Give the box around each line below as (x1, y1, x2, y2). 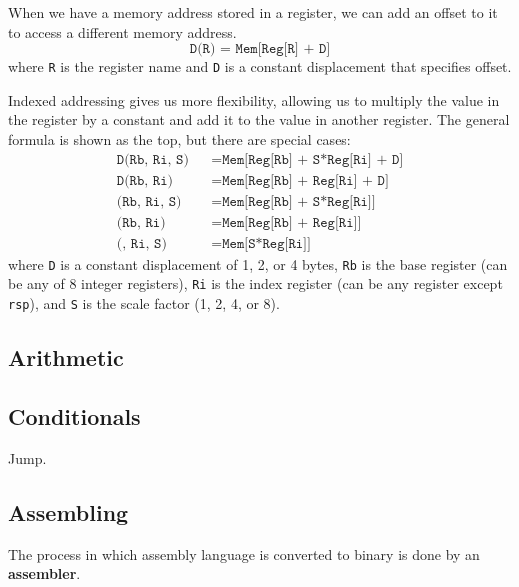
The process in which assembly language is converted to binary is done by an (8, 543, 480, 564)
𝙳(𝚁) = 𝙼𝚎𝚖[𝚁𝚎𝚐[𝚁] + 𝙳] (189, 42, 331, 57)
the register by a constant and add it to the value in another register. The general (8, 109, 510, 130)
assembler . (8, 563, 81, 584)
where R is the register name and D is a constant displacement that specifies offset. (8, 56, 512, 77)
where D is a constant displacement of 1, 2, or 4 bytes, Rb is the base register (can (8, 253, 508, 274)
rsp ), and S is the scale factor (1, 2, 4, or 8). (8, 293, 280, 314)
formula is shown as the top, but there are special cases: (8, 129, 351, 150)
